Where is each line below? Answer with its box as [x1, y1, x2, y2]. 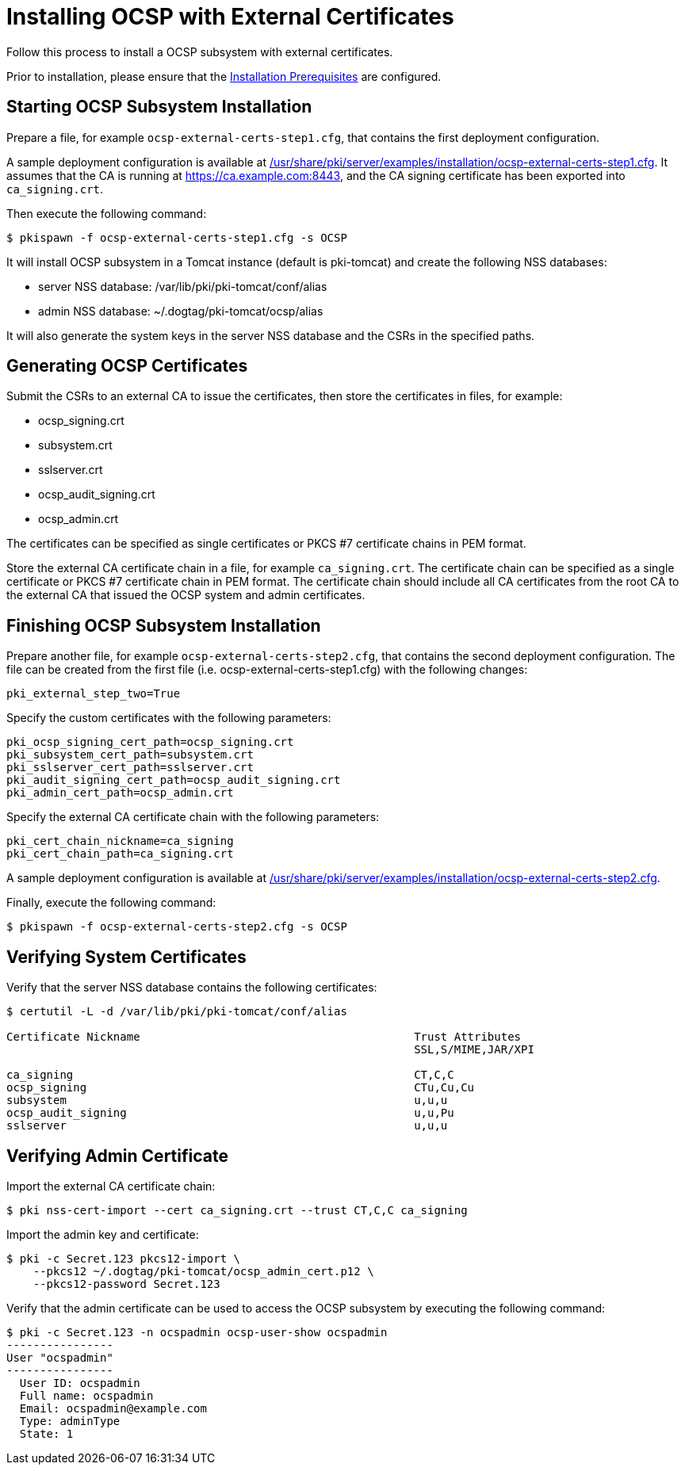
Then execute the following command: [6, 206, 207, 220]
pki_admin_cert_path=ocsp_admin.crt [6, 786, 234, 800]
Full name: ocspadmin [19, 1389, 154, 1402]
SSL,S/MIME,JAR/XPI [414, 1043, 534, 1056]
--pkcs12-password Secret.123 [33, 1277, 220, 1290]
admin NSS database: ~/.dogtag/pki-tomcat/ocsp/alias [38, 304, 323, 318]
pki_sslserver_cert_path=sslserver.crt [6, 761, 254, 774]
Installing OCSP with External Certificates [6, 3, 454, 30]
